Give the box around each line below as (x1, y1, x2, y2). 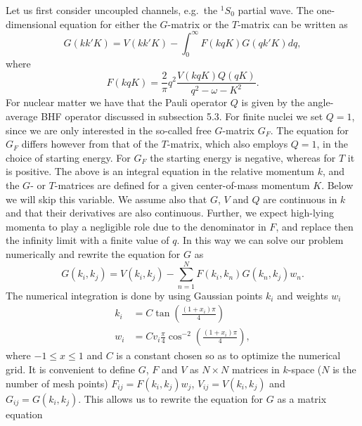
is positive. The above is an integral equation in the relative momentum (6, 164, 314, 179)
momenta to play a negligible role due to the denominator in (6, 219, 266, 233)
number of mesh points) (6, 375, 108, 390)
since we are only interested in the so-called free (6, 122, 212, 137)
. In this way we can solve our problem (176, 233, 344, 247)
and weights (277, 288, 328, 302)
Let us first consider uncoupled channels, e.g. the (6, 3, 218, 17)
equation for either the (60, 16, 157, 31)
